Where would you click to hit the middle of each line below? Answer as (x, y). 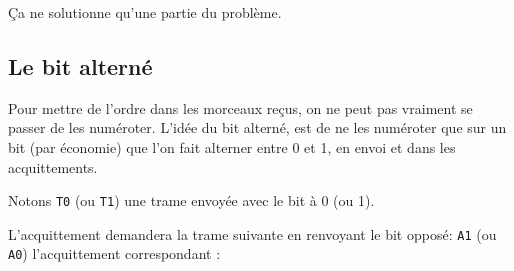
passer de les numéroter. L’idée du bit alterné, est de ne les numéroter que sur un (257, 127)
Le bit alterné (80, 65)
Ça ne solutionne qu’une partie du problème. (145, 12)
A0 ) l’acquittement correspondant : (114, 253)
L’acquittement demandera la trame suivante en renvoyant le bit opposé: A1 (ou (252, 233)
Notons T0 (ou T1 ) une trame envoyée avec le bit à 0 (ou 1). (191, 200)
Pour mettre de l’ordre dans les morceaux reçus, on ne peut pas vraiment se (240, 107)
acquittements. (53, 166)
